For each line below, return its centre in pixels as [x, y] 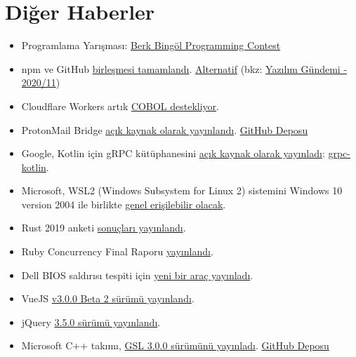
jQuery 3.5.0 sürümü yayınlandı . [91, 322]
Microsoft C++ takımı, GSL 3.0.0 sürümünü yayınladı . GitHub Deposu [175, 345]
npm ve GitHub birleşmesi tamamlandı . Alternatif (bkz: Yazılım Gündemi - [184, 68]
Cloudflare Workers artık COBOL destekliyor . [120, 106]
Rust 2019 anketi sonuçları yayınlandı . [104, 228]
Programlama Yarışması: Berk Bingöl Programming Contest [151, 45]
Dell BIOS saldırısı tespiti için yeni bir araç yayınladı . [137, 275]
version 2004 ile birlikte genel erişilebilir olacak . [124, 204]
